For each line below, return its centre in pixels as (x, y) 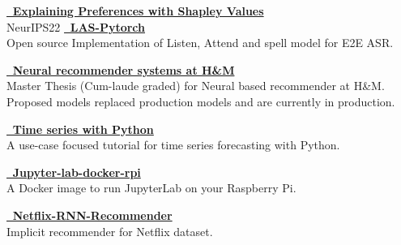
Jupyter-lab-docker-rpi (77, 172)
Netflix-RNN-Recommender (92, 215)
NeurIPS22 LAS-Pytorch (76, 26)
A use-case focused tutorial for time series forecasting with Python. (173, 145)
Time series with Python (83, 129)
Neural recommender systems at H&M (124, 69)
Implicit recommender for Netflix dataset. (110, 231)
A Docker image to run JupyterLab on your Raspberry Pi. (151, 188)
